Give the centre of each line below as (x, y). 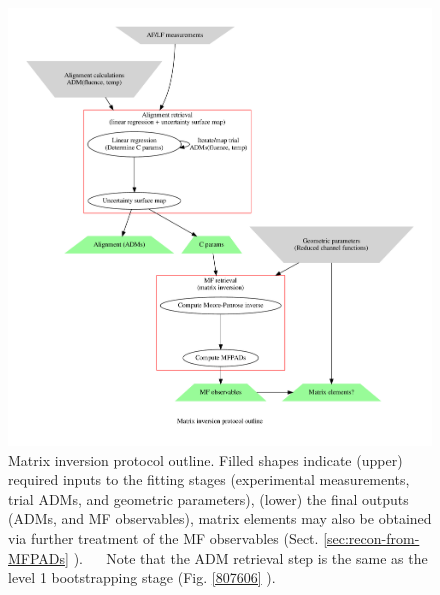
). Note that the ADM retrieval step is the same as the (250, 557)
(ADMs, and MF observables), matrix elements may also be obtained (220, 518)
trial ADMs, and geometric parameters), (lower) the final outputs (208, 498)
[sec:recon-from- (371, 538)
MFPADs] (38, 557)
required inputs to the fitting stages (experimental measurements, (209, 479)
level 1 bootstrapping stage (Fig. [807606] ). (142, 577)
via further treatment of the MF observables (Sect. (163, 538)
